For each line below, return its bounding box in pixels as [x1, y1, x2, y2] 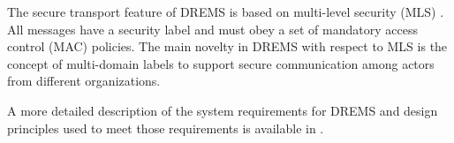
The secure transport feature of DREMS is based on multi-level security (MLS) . [7, 3, 444, 20]
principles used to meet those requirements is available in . [7, 118, 324, 137]
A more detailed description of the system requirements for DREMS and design [7, 101, 438, 119]
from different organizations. [7, 71, 161, 90]
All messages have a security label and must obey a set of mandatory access [7, 19, 418, 38]
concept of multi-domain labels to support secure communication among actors [7, 54, 435, 72]
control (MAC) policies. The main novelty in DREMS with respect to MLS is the [7, 37, 448, 56]
